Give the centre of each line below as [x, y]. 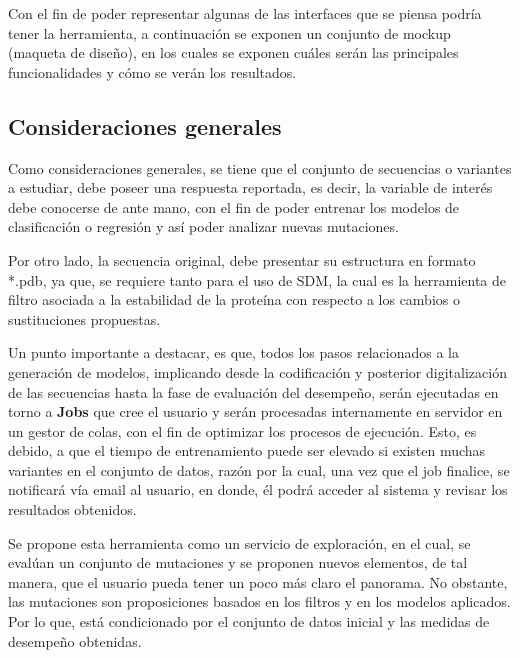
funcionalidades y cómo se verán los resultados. [152, 71]
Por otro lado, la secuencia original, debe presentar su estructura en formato [242, 259]
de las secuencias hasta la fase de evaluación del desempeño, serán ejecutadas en [253, 391]
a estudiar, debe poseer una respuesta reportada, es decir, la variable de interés [250, 187]
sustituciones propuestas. [84, 318]
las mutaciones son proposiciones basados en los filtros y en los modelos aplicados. [259, 601]
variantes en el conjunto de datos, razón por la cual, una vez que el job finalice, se [259, 469]
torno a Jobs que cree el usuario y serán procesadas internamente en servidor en [255, 411]
